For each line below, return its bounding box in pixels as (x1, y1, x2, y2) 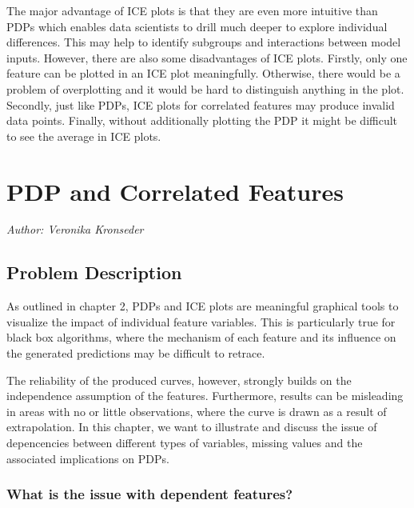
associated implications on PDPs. (6, 450, 169, 466)
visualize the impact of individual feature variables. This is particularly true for (6, 313, 396, 330)
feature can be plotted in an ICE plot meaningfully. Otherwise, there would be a (6, 65, 400, 82)
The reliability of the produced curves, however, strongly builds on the (6, 371, 352, 388)
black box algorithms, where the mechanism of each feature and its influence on (6, 329, 396, 346)
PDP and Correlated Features (6, 174, 344, 207)
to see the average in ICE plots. (6, 127, 161, 144)
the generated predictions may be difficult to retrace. (6, 345, 265, 362)
